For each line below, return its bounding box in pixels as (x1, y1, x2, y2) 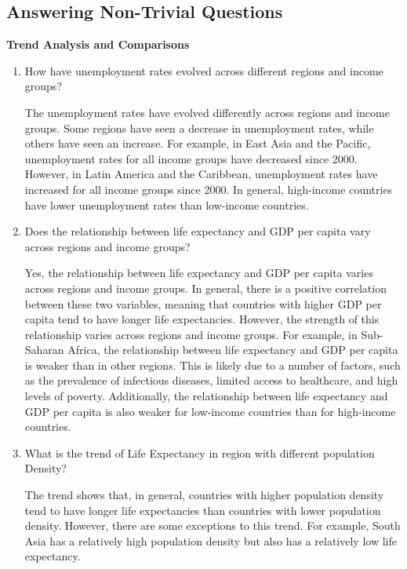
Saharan (24, 341, 64, 358)
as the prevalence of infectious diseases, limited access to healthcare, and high (24, 372, 398, 388)
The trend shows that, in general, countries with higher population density (24, 487, 384, 503)
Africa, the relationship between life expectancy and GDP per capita (67, 341, 398, 358)
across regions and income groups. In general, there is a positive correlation (24, 279, 387, 296)
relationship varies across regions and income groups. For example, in (24, 326, 358, 342)
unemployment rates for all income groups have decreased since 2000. (24, 150, 358, 166)
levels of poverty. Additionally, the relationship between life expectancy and (24, 388, 388, 404)
